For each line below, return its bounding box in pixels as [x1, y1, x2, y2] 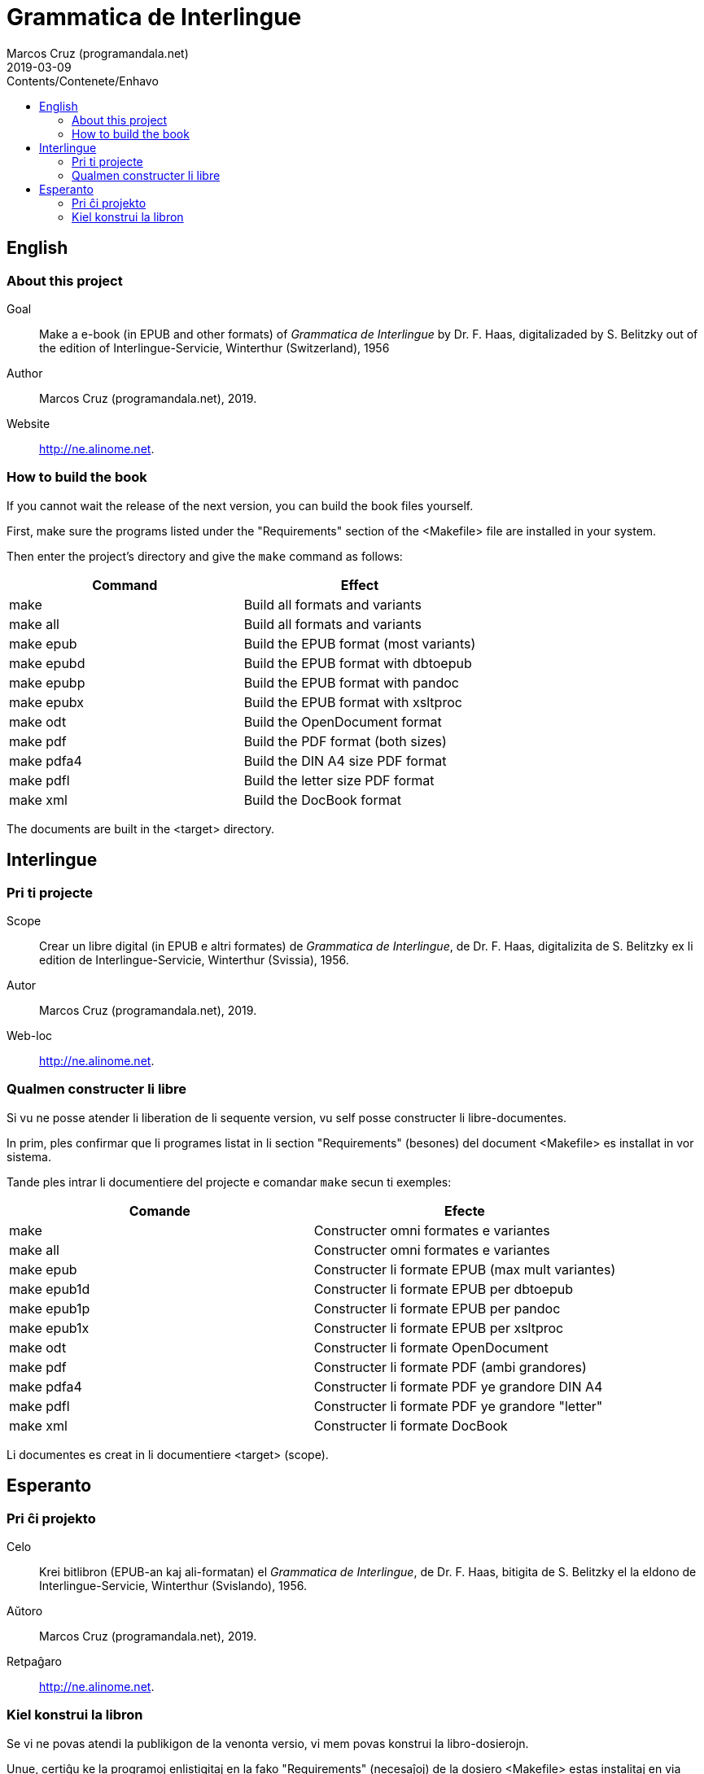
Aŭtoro [7, 1603, 43, 1618]
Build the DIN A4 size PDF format [243, 752, 447, 769]
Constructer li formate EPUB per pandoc [313, 1300, 561, 1317]
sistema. [7, 1149, 51, 1164]
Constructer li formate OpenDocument [313, 1339, 549, 1356]
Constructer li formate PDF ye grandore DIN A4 [313, 1378, 603, 1395]
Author [7, 365, 43, 380]
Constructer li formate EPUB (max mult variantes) [313, 1261, 616, 1278]
